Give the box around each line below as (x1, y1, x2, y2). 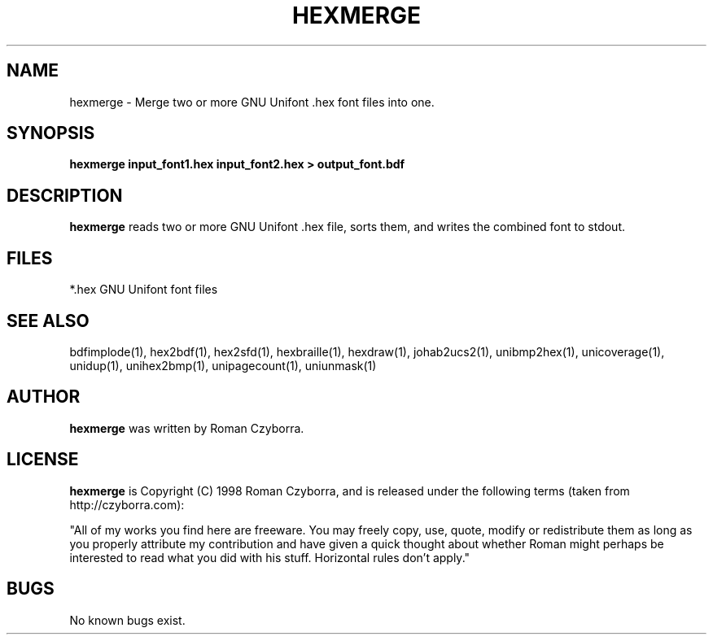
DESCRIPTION (7, 185, 123, 206)
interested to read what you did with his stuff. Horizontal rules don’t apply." (69, 550, 470, 565)
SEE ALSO (7, 310, 90, 331)
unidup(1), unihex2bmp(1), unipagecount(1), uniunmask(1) (69, 358, 377, 373)
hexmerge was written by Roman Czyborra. (69, 421, 304, 435)
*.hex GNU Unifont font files (69, 282, 218, 297)
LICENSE (7, 449, 79, 470)
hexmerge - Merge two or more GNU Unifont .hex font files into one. (69, 94, 435, 109)
